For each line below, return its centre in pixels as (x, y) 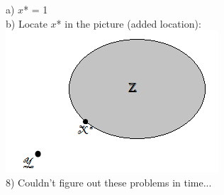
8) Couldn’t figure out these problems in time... (109, 182)
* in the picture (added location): (129, 23)
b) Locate (27, 23)
